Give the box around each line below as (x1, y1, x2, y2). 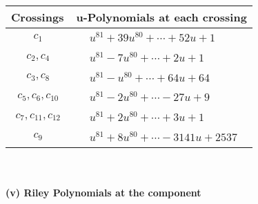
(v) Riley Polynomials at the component (6, 185, 201, 200)
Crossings (11, 9, 64, 25)
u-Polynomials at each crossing (76, 9, 247, 25)
